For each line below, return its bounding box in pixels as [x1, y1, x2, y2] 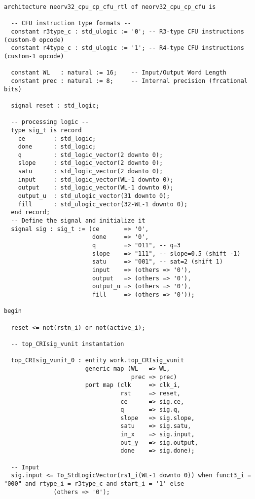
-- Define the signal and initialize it [11, 217, 146, 225]
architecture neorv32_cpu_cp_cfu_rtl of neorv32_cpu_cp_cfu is [4, 3, 216, 10]
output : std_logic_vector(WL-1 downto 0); [18, 184, 174, 192]
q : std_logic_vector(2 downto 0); [18, 151, 163, 158]
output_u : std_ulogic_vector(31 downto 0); [18, 192, 170, 200]
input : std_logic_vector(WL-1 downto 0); [18, 176, 174, 183]
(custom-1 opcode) [4, 52, 64, 60]
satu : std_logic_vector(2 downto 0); [18, 168, 163, 175]
